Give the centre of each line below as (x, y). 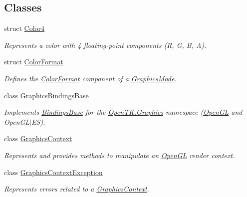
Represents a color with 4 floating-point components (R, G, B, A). (105, 45)
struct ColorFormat (34, 62)
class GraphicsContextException (53, 172)
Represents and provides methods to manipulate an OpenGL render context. (120, 155)
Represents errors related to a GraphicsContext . (77, 189)
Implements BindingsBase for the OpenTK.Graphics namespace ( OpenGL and (123, 112)
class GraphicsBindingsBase (46, 95)
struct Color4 (24, 28)
